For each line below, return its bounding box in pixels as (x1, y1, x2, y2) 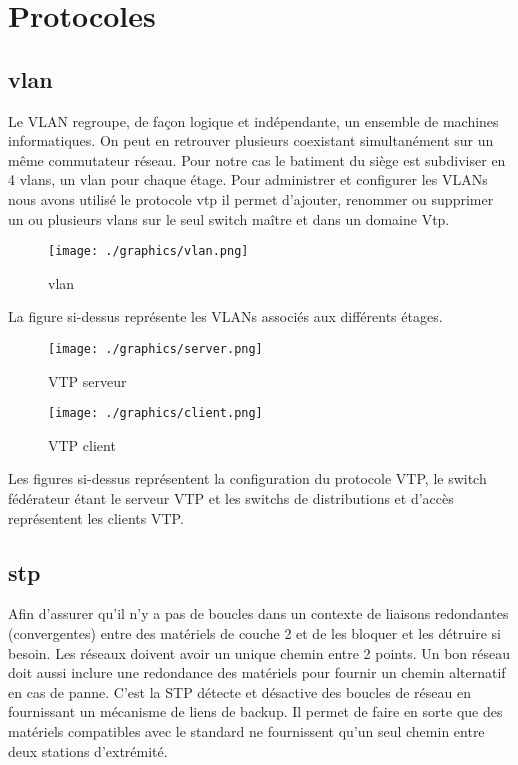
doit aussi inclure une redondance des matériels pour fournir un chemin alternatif (8, 662, 506, 683)
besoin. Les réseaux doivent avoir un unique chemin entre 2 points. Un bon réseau (8, 642, 511, 663)
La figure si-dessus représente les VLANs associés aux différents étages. (8, 306, 443, 327)
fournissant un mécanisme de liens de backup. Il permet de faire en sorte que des (8, 701, 503, 722)
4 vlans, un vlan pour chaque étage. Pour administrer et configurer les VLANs (8, 169, 488, 190)
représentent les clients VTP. (8, 507, 184, 528)
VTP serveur (48, 370, 127, 391)
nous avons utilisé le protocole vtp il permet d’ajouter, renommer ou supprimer (8, 188, 494, 209)
